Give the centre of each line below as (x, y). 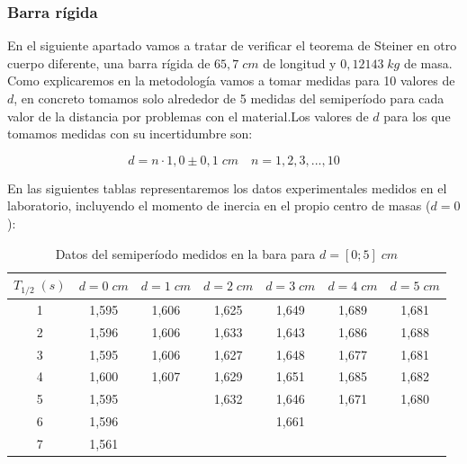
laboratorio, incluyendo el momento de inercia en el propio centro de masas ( (219, 205)
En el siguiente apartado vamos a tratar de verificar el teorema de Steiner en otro (232, 45)
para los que (417, 116)
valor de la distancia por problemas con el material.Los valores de (188, 116)
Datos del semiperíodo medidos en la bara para (185, 253)
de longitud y (300, 62)
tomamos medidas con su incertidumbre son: (130, 134)
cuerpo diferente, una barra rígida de (109, 62)
